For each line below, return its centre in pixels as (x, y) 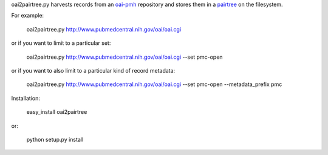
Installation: (26, 98)
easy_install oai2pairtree (57, 112)
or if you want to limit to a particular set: (61, 43)
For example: (28, 16)
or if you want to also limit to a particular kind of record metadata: (93, 70)
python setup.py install (55, 139)
